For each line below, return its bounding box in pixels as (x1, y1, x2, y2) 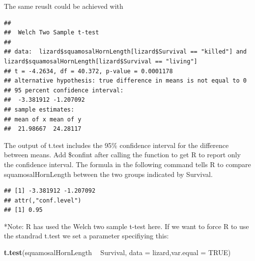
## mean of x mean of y (4, 116, 82, 123)
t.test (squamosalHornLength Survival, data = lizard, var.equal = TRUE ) (4, 247, 231, 258)
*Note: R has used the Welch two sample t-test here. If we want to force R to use (4, 221, 249, 231)
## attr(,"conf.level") (4, 197, 82, 204)
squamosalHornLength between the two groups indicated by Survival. (4, 169, 213, 179)
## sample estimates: (4, 106, 75, 113)
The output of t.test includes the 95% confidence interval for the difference (4, 140, 229, 150)
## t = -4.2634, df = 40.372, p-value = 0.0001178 (4, 67, 173, 75)
